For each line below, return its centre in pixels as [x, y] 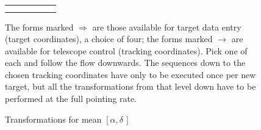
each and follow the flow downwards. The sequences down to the [125, 63]
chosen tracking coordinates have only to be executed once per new [130, 74]
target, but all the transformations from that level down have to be [130, 86]
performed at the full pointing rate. [71, 99]
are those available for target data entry [167, 27]
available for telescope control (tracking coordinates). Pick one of [126, 50]
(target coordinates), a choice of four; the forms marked [109, 39]
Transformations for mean [53, 119]
